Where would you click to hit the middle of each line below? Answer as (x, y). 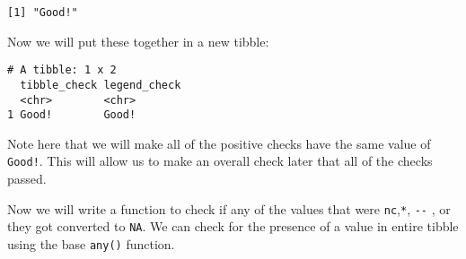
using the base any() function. (91, 244)
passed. (27, 179)
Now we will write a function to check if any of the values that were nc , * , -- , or (229, 208)
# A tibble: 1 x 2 (62, 70)
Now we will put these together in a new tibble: (138, 41)
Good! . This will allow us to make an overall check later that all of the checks (220, 161)
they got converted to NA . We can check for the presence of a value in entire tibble (233, 226)
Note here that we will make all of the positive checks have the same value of (219, 143)
